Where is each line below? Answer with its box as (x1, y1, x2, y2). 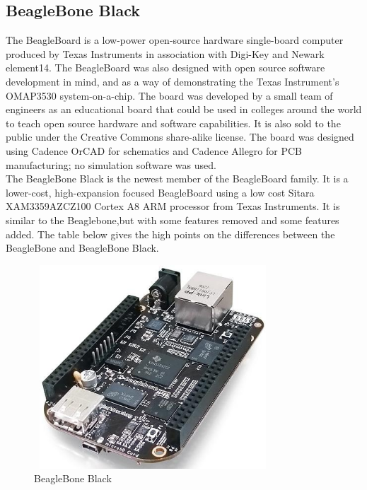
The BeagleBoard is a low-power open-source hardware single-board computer (6, 33, 344, 47)
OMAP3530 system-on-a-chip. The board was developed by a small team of (6, 88, 333, 103)
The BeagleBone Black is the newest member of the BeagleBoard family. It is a (6, 171, 349, 186)
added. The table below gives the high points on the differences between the (6, 226, 335, 241)
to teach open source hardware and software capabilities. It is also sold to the (6, 115, 341, 130)
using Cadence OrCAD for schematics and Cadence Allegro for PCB (6, 143, 302, 158)
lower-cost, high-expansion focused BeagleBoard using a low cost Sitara (6, 185, 315, 199)
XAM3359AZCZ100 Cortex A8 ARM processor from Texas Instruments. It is (6, 199, 340, 214)
